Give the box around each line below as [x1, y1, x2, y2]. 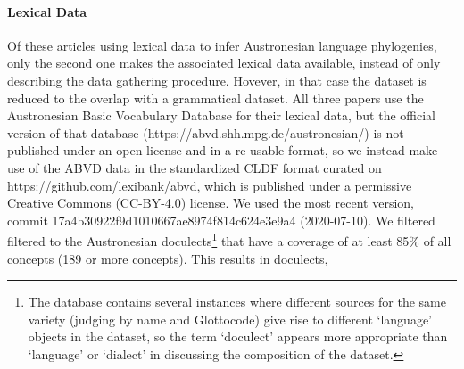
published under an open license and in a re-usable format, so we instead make [7, 141, 438, 160]
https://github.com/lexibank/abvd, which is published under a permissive [7, 176, 412, 194]
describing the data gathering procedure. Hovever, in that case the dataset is [7, 70, 427, 89]
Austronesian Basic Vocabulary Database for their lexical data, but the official [7, 106, 435, 125]
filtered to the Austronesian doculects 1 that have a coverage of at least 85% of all [7, 229, 452, 250]
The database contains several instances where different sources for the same [28, 292, 446, 311]
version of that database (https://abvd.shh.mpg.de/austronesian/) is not [7, 123, 404, 142]
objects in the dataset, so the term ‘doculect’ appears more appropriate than [28, 327, 448, 346]
